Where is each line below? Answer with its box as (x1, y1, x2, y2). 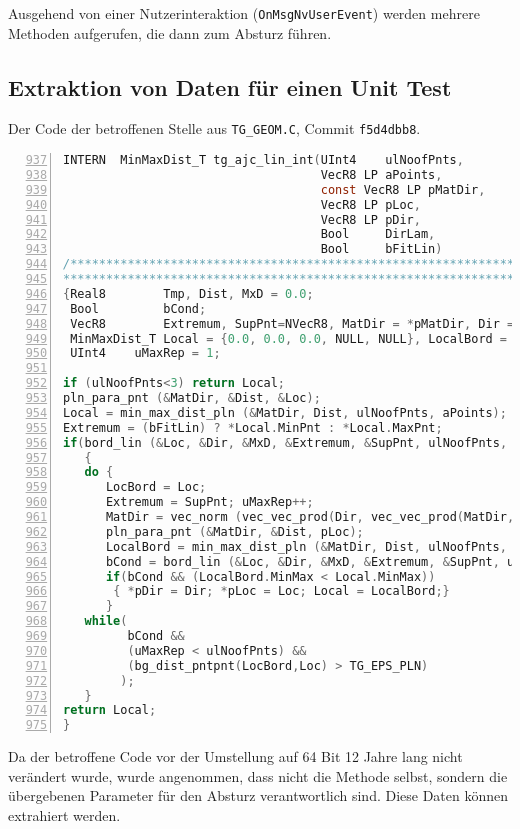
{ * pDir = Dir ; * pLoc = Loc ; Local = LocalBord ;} (113, 584, 450, 599)
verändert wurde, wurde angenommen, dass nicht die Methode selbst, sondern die (8, 765, 508, 786)
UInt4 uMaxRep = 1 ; (70, 346, 221, 361)
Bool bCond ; (70, 301, 207, 316)
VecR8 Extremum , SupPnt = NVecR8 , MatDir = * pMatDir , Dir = (70, 316, 515, 331)
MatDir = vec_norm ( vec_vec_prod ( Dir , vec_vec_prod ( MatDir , (105, 510, 515, 525)
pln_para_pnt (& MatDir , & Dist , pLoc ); (105, 524, 364, 539)
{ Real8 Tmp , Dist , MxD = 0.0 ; (63, 286, 314, 301)
